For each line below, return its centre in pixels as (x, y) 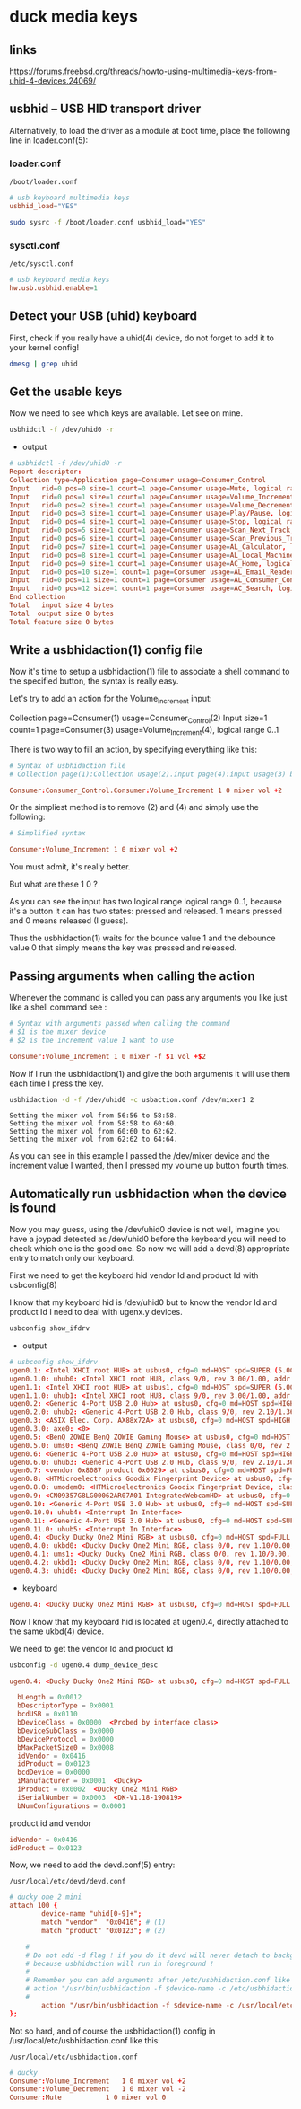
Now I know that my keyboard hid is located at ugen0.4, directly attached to (149, 1621)
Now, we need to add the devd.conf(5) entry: (92, 1865)
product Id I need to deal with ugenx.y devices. (96, 1312)
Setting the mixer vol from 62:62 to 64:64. (94, 1139)
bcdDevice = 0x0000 (54, 1773)
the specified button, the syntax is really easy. (94, 681)
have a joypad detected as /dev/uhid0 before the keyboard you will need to (148, 1239)
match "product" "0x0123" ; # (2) (104, 1930)
